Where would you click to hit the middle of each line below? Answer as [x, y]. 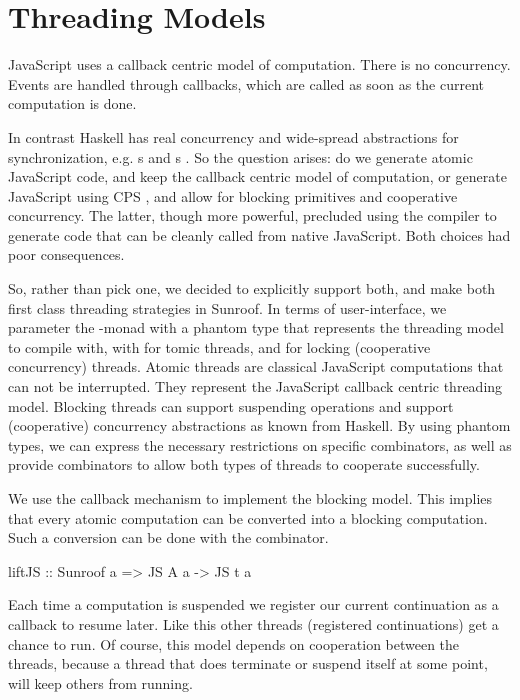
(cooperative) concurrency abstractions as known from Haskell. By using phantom [259, 425]
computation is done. [72, 103]
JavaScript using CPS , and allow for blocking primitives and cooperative [233, 195]
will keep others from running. [100, 682]
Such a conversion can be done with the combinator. [168, 537]
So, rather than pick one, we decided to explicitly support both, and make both [252, 288]
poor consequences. [66, 254]
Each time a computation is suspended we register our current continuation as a [253, 604]
